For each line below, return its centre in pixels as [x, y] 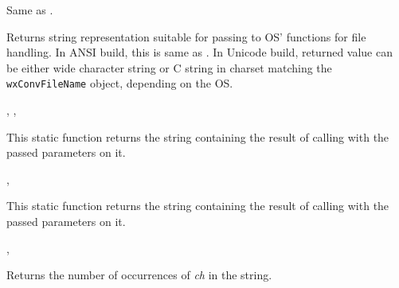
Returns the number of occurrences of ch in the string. [139, 275]
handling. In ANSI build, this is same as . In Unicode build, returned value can [199, 52]
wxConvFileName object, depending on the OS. [120, 83]
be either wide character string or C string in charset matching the [169, 67]
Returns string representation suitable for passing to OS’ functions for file [186, 36]
